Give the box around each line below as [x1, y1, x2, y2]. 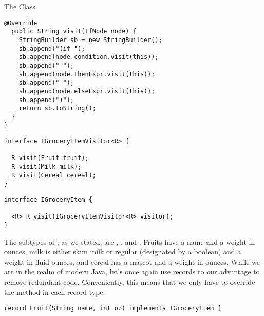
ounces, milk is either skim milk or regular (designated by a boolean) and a [4, 246, 241, 257]
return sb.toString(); [18, 105, 96, 112]
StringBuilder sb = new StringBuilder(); [18, 36, 162, 44]
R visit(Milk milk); [11, 163, 82, 171]
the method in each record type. [4, 286, 105, 297]
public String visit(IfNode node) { [11, 28, 137, 35]
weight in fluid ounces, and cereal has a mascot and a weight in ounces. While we [4, 256, 260, 267]
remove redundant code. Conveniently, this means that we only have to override [4, 276, 255, 287]
